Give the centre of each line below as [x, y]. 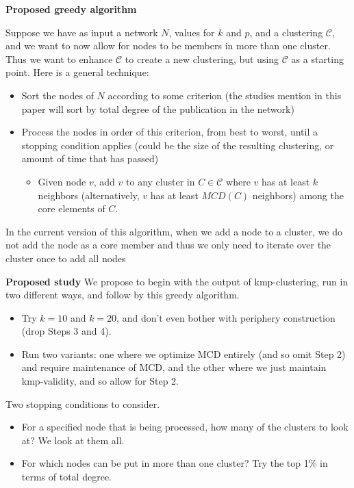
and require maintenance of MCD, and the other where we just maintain [174, 367]
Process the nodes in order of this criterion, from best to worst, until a [170, 132]
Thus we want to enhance [59, 59]
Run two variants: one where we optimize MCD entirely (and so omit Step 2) [184, 354]
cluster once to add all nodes [66, 258]
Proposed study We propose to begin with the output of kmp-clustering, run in [177, 281]
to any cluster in [161, 181]
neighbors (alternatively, [89, 195]
